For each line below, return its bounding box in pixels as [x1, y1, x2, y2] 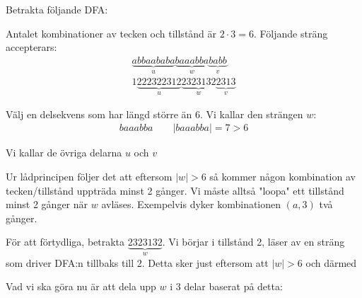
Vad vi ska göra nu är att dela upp [6, 279, 156, 294]
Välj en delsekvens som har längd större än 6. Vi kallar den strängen [6, 106, 303, 121]
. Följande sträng [253, 25, 328, 40]
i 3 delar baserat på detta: [170, 279, 283, 294]
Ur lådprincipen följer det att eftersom [6, 168, 173, 183]
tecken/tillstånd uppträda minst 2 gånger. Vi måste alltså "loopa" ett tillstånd [6, 183, 344, 197]
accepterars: [6, 40, 57, 55]
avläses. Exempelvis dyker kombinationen [101, 197, 281, 212]
